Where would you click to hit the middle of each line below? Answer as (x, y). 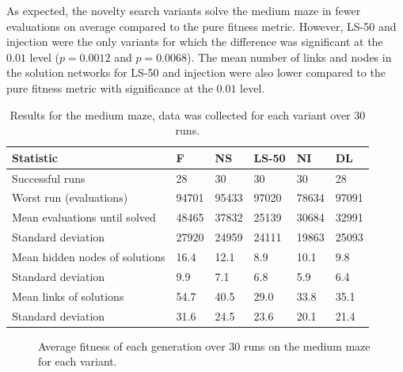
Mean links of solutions (68, 296)
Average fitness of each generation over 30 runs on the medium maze (204, 345)
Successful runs (49, 178)
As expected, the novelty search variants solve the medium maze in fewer (184, 10)
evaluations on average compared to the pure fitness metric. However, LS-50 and (201, 26)
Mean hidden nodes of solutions (89, 256)
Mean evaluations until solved (84, 217)
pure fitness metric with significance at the (110, 87)
